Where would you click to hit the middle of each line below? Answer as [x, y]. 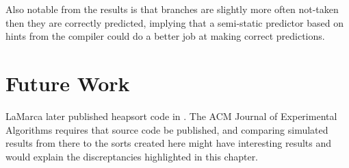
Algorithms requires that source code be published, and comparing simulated [167, 129]
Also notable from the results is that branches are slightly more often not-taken [172, 9]
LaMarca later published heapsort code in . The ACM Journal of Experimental [171, 116]
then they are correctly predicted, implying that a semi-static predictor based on [174, 22]
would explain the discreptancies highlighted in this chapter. [132, 156]
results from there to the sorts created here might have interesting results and [169, 143]
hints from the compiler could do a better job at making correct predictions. [165, 36]
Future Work [68, 83]
